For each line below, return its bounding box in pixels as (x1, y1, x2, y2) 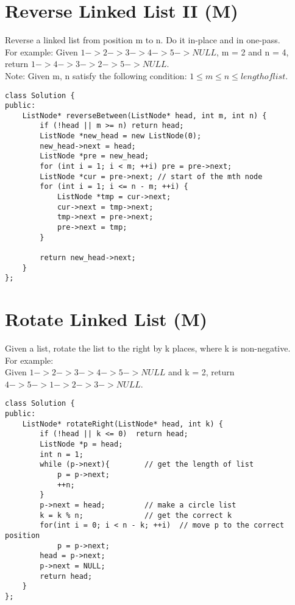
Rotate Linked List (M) (5, 306, 207, 331)
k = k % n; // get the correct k (40, 511, 232, 520)
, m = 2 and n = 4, (216, 45, 289, 58)
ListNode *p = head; (40, 440, 123, 449)
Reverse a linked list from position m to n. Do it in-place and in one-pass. (5, 34, 280, 46)
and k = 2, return (168, 366, 235, 378)
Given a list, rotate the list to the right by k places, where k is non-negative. (5, 342, 291, 355)
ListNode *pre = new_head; (40, 152, 149, 161)
